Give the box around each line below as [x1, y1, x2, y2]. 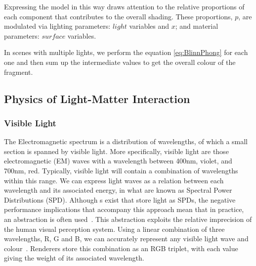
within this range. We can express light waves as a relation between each [4, 175, 224, 185]
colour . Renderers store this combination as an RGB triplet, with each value [4, 243, 238, 253]
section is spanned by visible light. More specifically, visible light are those [4, 146, 229, 156]
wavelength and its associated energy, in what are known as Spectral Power [4, 185, 232, 195]
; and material [175, 21, 218, 31]
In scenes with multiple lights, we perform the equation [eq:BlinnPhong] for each [4, 47, 248, 57]
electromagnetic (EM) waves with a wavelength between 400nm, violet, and [4, 156, 232, 166]
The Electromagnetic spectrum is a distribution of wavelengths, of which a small [4, 136, 248, 147]
